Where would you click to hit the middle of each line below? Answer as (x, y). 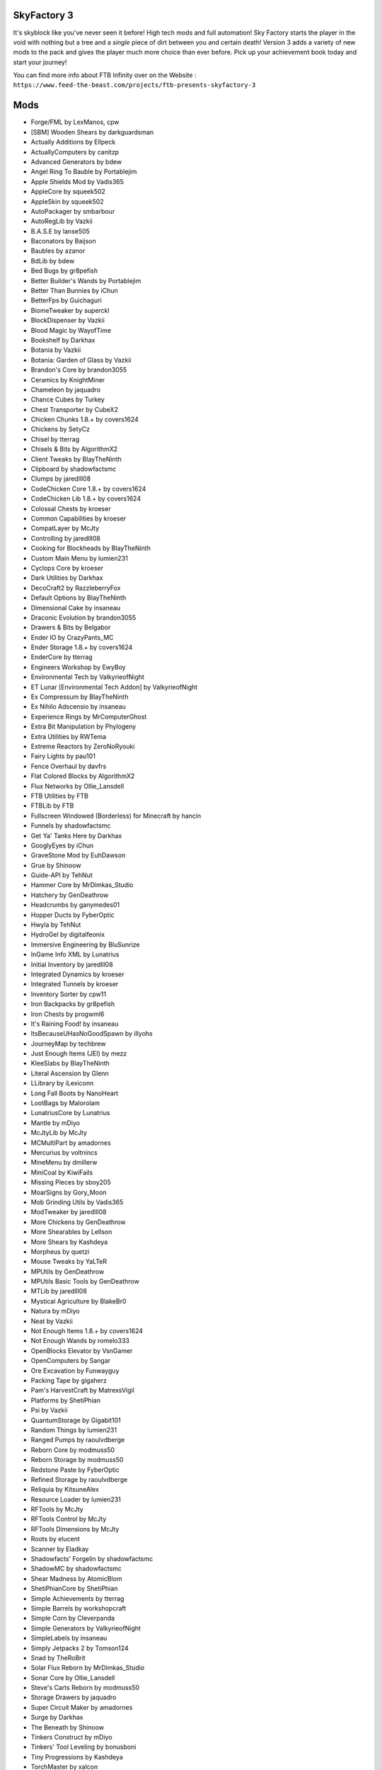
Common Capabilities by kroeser (79, 518)
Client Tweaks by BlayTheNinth (76, 459)
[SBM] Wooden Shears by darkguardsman (92, 132)
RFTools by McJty (57, 1509)
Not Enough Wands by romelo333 (80, 1341)
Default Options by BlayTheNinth (79, 598)
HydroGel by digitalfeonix (68, 935)
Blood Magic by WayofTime (71, 330)
